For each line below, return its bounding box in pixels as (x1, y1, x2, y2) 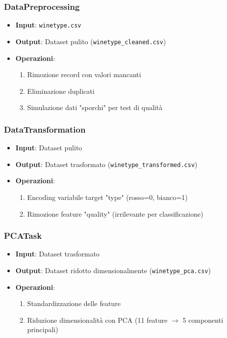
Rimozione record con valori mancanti (27, 69, 141, 80)
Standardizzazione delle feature (27, 298, 121, 309)
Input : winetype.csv (15, 20, 81, 30)
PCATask (4, 229, 42, 242)
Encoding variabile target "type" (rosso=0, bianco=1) (27, 192, 188, 202)
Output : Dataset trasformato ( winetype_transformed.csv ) (15, 159, 198, 169)
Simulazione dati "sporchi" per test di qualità (27, 102, 163, 113)
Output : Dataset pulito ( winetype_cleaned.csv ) (15, 36, 166, 46)
